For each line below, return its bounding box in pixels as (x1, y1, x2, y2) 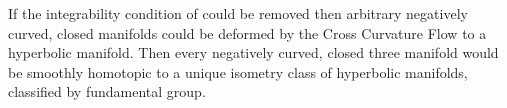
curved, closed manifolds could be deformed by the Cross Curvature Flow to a (8, 22, 487, 43)
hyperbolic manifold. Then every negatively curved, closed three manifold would (8, 42, 499, 63)
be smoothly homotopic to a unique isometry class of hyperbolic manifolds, (8, 61, 468, 82)
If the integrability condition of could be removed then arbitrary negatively (8, 3, 468, 23)
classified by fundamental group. (8, 81, 206, 102)
